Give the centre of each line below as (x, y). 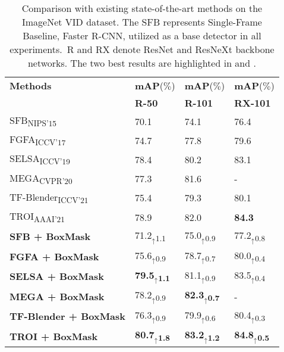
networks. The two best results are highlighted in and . (142, 63)
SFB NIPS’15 (33, 121)
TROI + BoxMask (54, 336)
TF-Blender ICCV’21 (49, 197)
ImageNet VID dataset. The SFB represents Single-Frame (142, 22)
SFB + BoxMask (50, 236)
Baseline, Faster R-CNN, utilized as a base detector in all (142, 35)
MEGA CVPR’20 (41, 178)
